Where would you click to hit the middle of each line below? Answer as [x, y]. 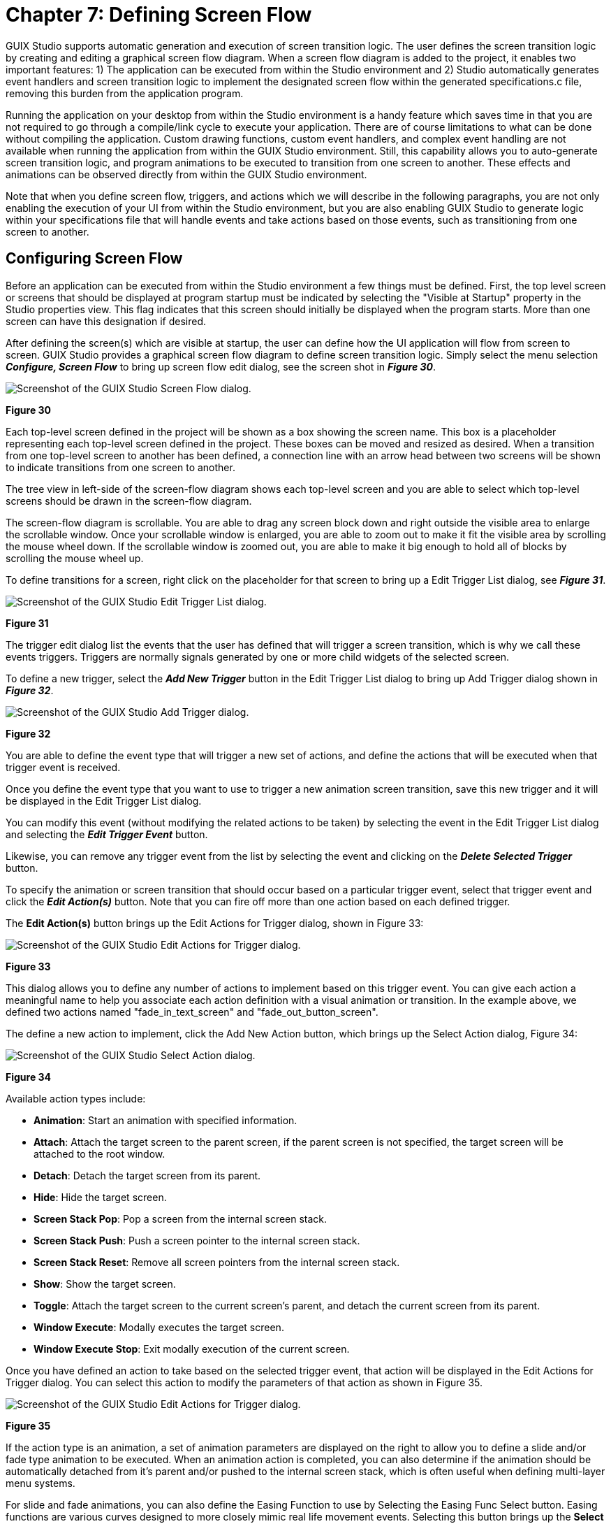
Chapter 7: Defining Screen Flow [159, 15]
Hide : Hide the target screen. [100, 1197]
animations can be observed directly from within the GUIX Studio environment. [186, 174]
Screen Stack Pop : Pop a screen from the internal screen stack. [181, 1219]
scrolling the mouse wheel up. [75, 558]
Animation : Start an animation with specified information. [165, 1120]
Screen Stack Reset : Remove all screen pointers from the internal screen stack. [217, 1262]
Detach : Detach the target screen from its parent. [147, 1175]
